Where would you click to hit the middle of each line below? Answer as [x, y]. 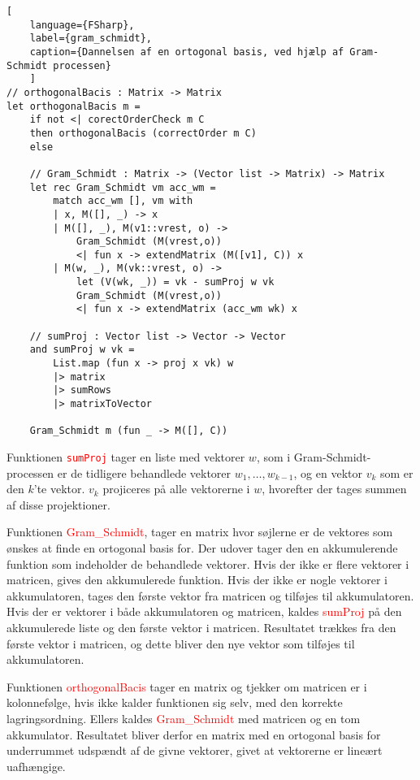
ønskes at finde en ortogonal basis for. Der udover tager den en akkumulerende [202, 548]
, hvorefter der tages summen [334, 489]
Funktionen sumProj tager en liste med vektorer [126, 457]
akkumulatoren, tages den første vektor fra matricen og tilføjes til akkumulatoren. [210, 595]
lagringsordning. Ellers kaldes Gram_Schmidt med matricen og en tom [184, 718]
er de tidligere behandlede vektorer [144, 472]
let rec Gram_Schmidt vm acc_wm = [123, 187]
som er [396, 472]
